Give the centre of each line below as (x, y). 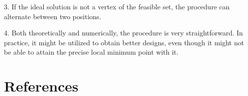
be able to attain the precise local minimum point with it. (91, 52)
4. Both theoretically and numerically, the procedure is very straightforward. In (124, 33)
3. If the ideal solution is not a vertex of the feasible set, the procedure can (117, 6)
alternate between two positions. (53, 16)
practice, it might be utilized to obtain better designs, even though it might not (124, 42)
